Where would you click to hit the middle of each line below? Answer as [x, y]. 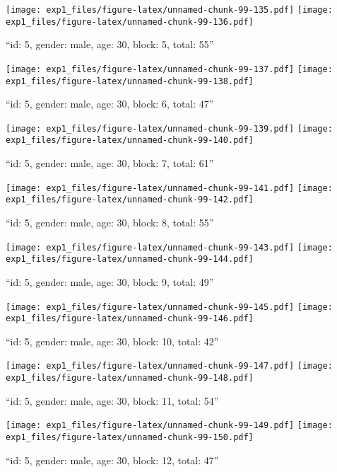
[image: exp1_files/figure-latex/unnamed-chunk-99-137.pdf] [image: [169, 69]
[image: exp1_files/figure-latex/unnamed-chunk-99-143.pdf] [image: [169, 247]
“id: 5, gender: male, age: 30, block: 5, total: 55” [110, 44]
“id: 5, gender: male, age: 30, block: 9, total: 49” [110, 281]
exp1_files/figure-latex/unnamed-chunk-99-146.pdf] [130, 319]
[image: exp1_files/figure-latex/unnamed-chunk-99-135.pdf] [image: [169, 10]
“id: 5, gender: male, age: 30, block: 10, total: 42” [112, 341]
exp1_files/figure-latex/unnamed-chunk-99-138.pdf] [130, 81]
